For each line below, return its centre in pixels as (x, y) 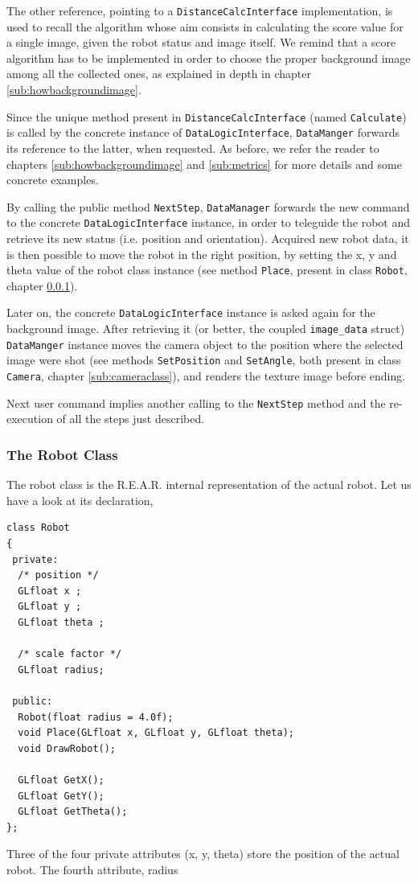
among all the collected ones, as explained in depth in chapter (159, 74)
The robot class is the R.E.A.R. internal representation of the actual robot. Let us (209, 485)
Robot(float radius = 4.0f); (96, 717)
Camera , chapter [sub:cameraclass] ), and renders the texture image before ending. (206, 376)
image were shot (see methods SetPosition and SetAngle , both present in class (204, 360)
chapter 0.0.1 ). (42, 285)
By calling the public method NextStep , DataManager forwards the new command (208, 206)
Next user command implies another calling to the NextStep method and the (196, 402)
